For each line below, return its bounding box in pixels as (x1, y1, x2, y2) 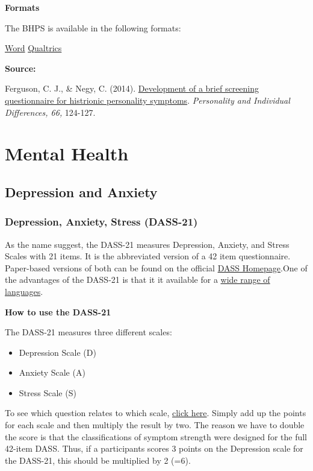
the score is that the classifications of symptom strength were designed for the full (5, 430, 308, 443)
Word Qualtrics (5, 42, 62, 54)
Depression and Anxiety (5, 182, 158, 201)
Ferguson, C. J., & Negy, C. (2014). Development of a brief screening (5, 82, 259, 95)
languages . (5, 285, 43, 297)
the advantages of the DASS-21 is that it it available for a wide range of (5, 273, 270, 286)
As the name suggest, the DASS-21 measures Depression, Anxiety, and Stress (5, 238, 290, 250)
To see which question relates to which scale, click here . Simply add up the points (5, 406, 306, 419)
